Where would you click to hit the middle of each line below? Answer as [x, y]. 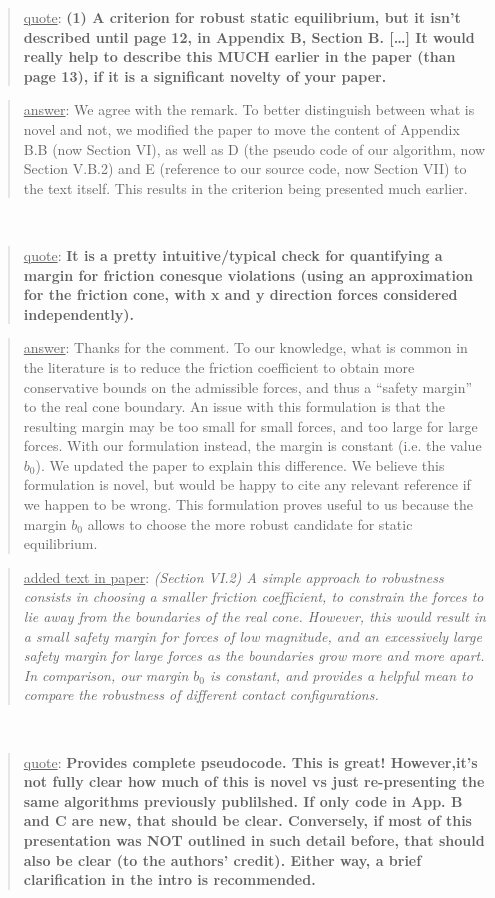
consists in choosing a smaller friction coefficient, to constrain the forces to [253, 596]
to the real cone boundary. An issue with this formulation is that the [234, 406]
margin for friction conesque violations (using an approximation [248, 274]
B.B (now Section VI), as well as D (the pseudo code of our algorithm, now [254, 148]
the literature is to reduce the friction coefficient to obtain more [219, 366]
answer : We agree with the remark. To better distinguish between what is [249, 109]
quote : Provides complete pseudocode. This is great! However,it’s [250, 761]
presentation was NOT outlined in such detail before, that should [254, 839]
